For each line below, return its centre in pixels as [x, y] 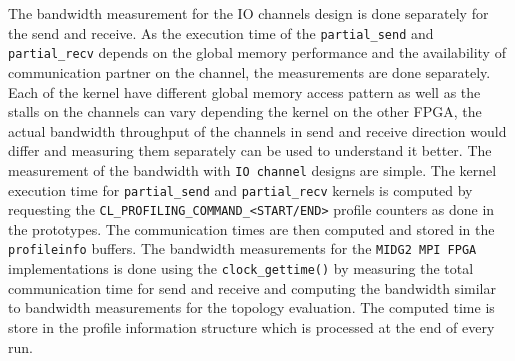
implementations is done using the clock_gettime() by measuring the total [241, 268]
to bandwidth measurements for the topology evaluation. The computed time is [251, 307]
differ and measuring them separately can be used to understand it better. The [250, 150]
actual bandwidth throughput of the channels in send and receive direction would [257, 130]
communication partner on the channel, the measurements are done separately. [249, 71]
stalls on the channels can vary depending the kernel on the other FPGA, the [245, 111]
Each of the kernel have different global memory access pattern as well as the [244, 91]
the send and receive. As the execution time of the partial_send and [221, 32]
